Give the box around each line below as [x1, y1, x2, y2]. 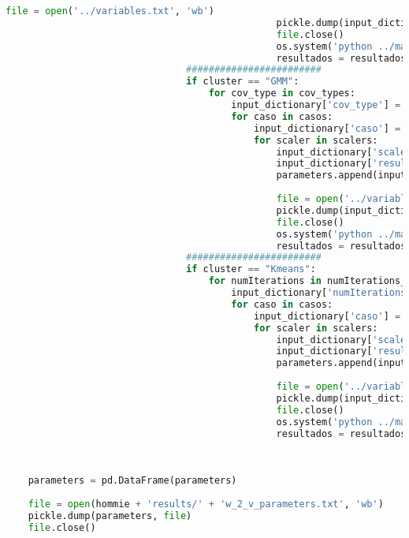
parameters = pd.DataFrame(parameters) [28, 475, 237, 486]
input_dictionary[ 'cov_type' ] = [231, 99, 401, 110]
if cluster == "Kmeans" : [186, 263, 316, 275]
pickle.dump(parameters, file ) [28, 510, 192, 521]
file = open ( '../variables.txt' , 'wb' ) [6, 6, 214, 17]
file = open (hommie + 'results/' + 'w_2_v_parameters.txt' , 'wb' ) [28, 498, 384, 510]
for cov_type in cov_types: [208, 88, 355, 99]
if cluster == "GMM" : [186, 76, 299, 88]
